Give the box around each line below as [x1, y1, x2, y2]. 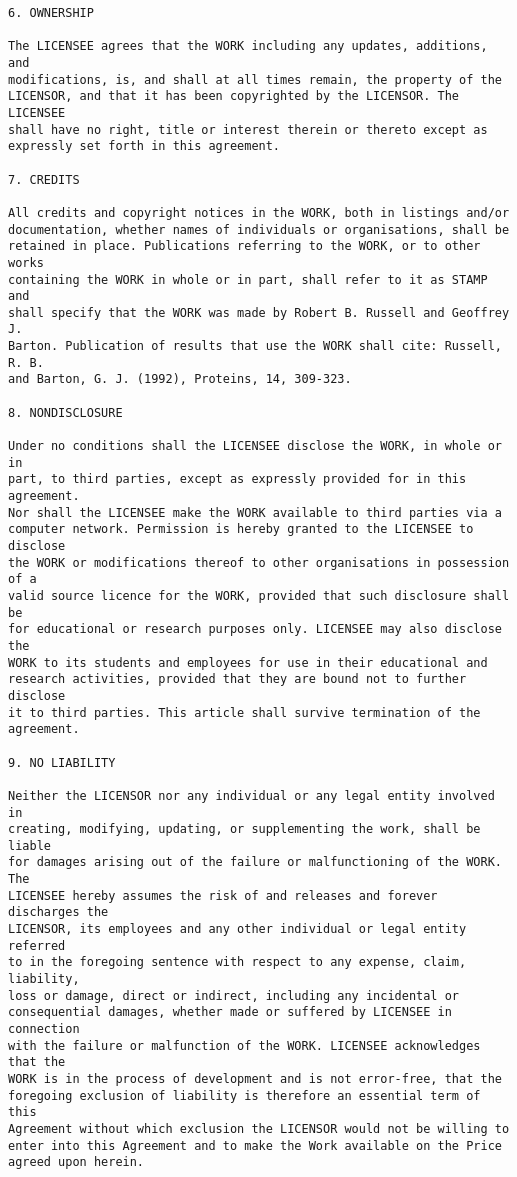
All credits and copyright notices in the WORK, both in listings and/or [8, 205, 510, 220]
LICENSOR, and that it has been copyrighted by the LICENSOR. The [8, 89, 460, 104]
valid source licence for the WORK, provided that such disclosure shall [8, 588, 510, 603]
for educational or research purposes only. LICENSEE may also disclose [8, 622, 502, 637]
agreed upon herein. [8, 1155, 145, 1170]
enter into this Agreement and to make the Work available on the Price [8, 1138, 502, 1153]
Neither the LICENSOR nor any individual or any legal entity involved [8, 788, 495, 803]
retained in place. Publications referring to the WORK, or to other [8, 239, 481, 254]
